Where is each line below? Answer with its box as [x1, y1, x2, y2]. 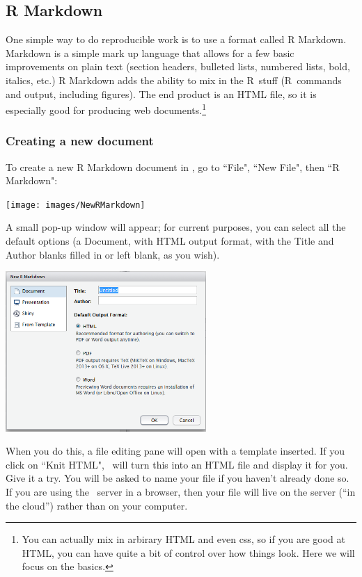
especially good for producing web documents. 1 [6, 101, 207, 117]
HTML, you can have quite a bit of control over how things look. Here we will [22, 545, 355, 560]
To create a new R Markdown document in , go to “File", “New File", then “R [6, 159, 340, 174]
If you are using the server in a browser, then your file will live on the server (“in [6, 484, 356, 498]
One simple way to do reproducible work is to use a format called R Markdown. [6, 32, 347, 47]
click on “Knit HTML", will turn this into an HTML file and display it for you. [6, 457, 348, 471]
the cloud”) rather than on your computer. [6, 498, 188, 512]
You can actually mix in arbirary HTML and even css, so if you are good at [22, 532, 345, 546]
